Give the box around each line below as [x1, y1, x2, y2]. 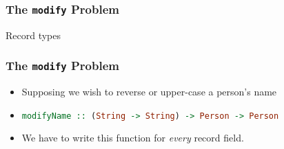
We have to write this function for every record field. [21, 130, 244, 145]
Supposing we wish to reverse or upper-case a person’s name [21, 84, 277, 99]
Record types [6, 27, 61, 42]
